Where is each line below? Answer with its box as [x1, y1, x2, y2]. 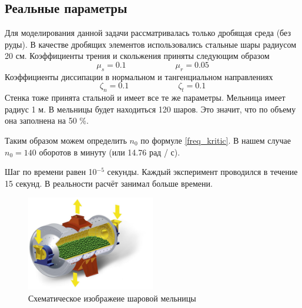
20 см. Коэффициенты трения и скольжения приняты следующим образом [5, 49, 270, 62]
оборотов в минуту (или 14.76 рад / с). [39, 145, 180, 158]
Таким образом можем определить [5, 134, 127, 146]
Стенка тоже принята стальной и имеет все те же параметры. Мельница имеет [5, 91, 286, 104]
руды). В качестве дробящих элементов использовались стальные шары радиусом [5, 38, 297, 50]
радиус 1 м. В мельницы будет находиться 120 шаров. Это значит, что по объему [5, 102, 296, 115]
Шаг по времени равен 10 [5, 165, 97, 178]
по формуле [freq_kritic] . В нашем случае [140, 134, 291, 146]
